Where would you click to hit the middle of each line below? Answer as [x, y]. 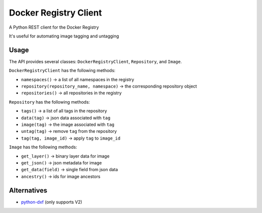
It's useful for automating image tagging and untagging [64, 36]
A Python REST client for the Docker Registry [54, 27]
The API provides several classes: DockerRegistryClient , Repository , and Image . [95, 61]
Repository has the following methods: [49, 102]
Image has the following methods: [43, 147]
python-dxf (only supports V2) [52, 202]
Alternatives [28, 190]
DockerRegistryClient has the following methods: [62, 71]
